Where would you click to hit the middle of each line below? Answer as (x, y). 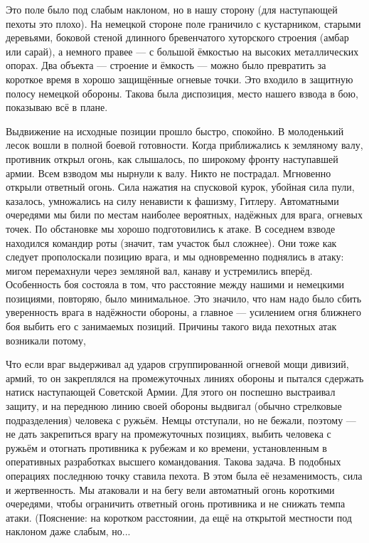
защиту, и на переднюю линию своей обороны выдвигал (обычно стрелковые (174, 406)
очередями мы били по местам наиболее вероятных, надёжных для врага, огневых (184, 215)
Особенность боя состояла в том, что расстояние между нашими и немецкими (175, 284)
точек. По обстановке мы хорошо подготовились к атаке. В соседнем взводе (171, 228)
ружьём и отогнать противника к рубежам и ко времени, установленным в (166, 447)
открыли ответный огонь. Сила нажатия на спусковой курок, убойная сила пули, (180, 187)
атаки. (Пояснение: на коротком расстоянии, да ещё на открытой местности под (179, 517)
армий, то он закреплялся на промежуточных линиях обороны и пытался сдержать (185, 378)
